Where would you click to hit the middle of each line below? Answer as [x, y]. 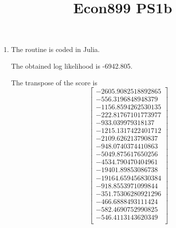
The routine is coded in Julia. [55, 49]
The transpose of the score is [54, 82]
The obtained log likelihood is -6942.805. [72, 65]
